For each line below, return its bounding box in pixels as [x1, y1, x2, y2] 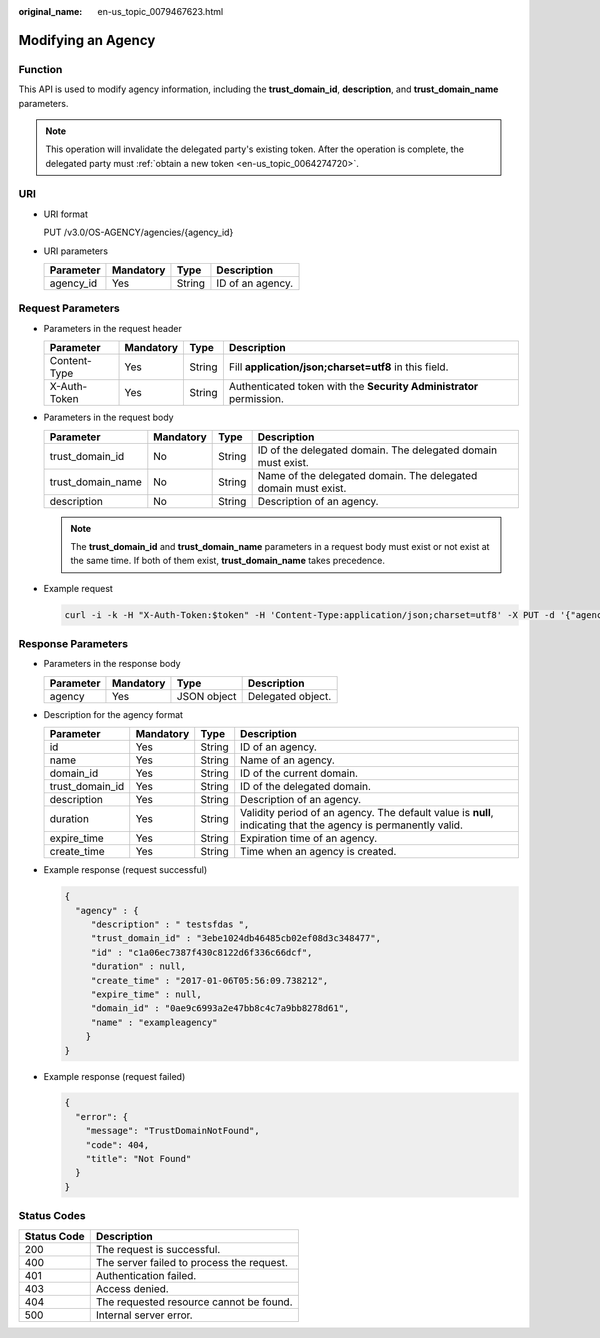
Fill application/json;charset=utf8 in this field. [228, 360, 449, 374]
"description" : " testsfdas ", [90, 919, 250, 930]
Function [18, 62, 63, 76]
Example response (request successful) [43, 864, 208, 876]
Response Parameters [18, 637, 129, 651]
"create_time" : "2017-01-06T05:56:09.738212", [90, 975, 329, 986]
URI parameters [43, 245, 109, 257]
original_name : [18, 6, 83, 17]
